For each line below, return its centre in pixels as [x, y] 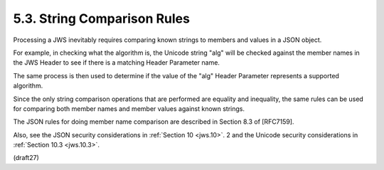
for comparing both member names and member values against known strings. [129, 108]
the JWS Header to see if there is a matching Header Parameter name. [117, 63]
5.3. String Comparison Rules [101, 18]
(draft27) [26, 158]
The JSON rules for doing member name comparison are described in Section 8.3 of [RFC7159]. [154, 122]
